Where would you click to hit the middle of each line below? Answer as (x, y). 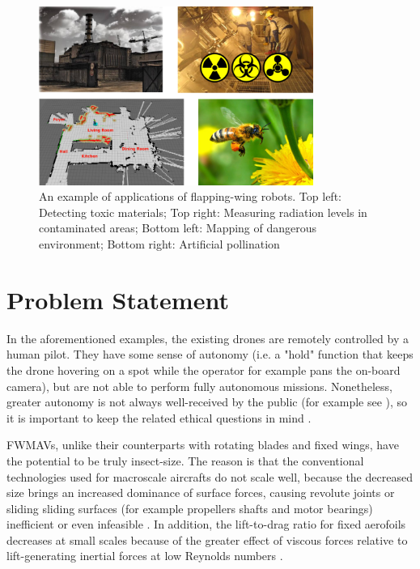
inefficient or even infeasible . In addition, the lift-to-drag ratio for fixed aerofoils (206, 524)
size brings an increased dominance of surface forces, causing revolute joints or (201, 493)
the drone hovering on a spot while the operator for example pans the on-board (204, 369)
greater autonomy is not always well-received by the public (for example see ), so (207, 402)
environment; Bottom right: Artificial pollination (159, 244)
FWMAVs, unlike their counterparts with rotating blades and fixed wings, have (203, 445)
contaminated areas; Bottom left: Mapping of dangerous (178, 228)
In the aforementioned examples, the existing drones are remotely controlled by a (208, 338)
